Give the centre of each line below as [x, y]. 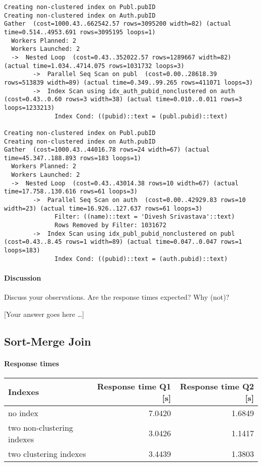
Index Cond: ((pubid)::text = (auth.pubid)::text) [141, 259]
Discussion [23, 277]
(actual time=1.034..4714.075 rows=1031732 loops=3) [94, 66]
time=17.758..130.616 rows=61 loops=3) [71, 192]
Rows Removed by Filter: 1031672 [111, 225]
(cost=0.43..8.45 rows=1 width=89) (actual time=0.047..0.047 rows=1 [123, 242]
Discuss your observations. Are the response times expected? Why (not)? [117, 297]
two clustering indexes [47, 453]
